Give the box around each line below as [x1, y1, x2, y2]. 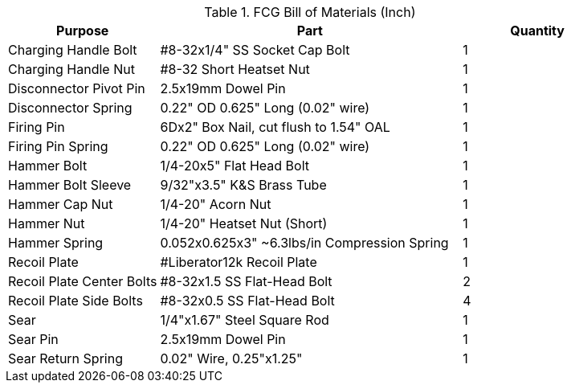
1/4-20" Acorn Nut [160, 196, 271, 212]
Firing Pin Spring [8, 138, 108, 154]
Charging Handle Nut [8, 61, 135, 77]
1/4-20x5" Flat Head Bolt [160, 158, 310, 174]
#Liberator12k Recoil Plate [160, 254, 317, 270]
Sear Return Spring [8, 350, 123, 366]
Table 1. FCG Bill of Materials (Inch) [204, 4, 416, 20]
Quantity [510, 23, 565, 39]
